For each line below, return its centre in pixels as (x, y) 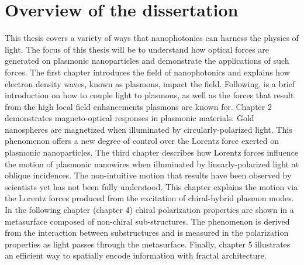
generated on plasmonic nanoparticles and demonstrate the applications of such (147, 61)
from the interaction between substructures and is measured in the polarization (147, 233)
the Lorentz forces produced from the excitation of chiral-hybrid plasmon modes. (149, 198)
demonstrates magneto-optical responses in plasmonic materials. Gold (129, 118)
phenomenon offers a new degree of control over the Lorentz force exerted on (142, 141)
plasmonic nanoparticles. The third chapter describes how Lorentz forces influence (152, 152)
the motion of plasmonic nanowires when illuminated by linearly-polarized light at (152, 164)
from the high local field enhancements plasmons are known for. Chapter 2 (138, 106)
